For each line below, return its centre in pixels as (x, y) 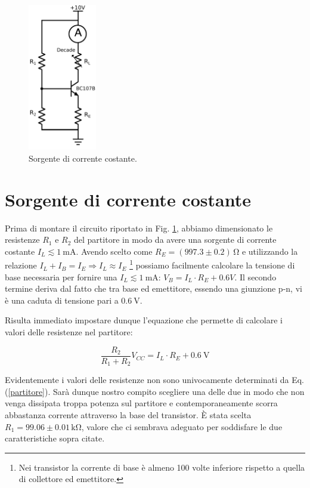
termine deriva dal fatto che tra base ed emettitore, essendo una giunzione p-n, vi (154, 288)
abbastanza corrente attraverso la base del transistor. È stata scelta (128, 414)
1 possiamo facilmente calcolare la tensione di (212, 264)
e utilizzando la (270, 251)
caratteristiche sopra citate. (55, 438)
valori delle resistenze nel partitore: (69, 332)
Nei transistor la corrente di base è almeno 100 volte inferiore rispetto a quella (162, 467)
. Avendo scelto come (114, 251)
